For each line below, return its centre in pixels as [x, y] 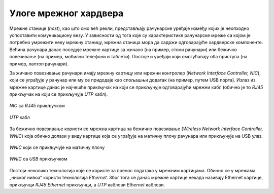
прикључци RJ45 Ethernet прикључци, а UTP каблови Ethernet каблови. [87, 184]
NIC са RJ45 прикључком [37, 106]
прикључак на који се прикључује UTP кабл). [59, 94]
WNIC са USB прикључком [39, 159]
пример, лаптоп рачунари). [39, 64]
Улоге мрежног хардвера [66, 13]
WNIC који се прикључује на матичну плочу [57, 147]
